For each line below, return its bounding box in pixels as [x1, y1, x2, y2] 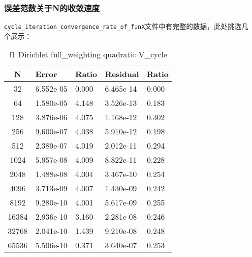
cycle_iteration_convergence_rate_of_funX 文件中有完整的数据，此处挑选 [4, 21, 242, 31]
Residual [105, 68, 139, 80]
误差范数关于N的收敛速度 [4, 1, 100, 14]
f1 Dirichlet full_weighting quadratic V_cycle [9, 49, 167, 60]
